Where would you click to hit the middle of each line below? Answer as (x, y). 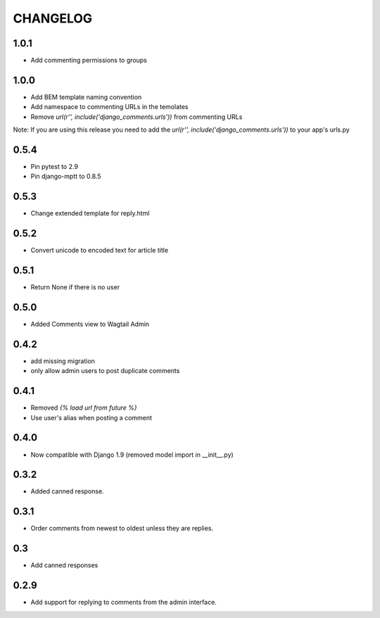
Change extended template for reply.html (90, 213)
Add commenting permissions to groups (89, 61)
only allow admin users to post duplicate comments (105, 371)
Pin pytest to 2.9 (55, 167)
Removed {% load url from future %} (84, 408)
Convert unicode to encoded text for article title (100, 251)
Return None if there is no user (75, 287)
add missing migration (63, 361)
